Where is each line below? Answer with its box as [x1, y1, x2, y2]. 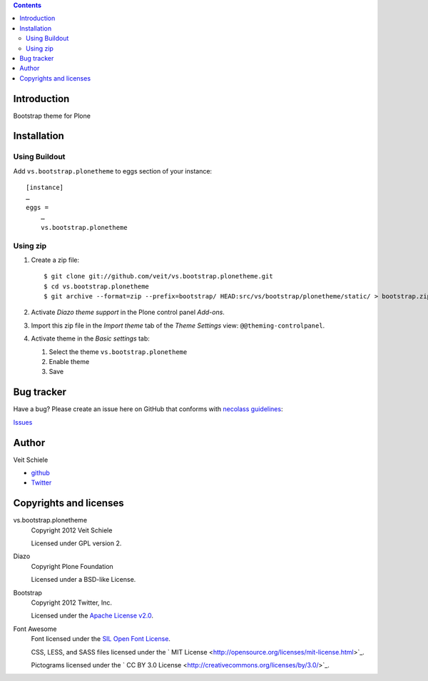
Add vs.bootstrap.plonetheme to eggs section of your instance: [13, 166, 213, 175]
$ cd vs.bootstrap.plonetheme [44, 282, 150, 291]
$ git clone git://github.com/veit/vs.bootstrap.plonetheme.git [44, 272, 274, 281]
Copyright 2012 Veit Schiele [31, 525, 113, 535]
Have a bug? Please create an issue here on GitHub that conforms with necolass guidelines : [13, 405, 283, 413]
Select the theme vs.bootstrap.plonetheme [49, 347, 188, 356]
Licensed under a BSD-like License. [31, 575, 136, 584]
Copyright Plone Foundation [31, 562, 113, 570]
